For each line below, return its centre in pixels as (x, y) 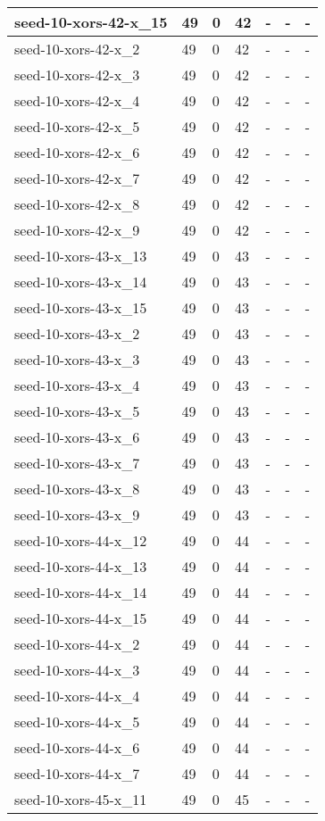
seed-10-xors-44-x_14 (81, 592)
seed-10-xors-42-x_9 (77, 230)
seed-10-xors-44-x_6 (77, 747)
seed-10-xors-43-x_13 (81, 256)
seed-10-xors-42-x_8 (77, 204)
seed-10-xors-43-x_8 (77, 489)
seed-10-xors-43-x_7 (77, 463)
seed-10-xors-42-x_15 (91, 22)
